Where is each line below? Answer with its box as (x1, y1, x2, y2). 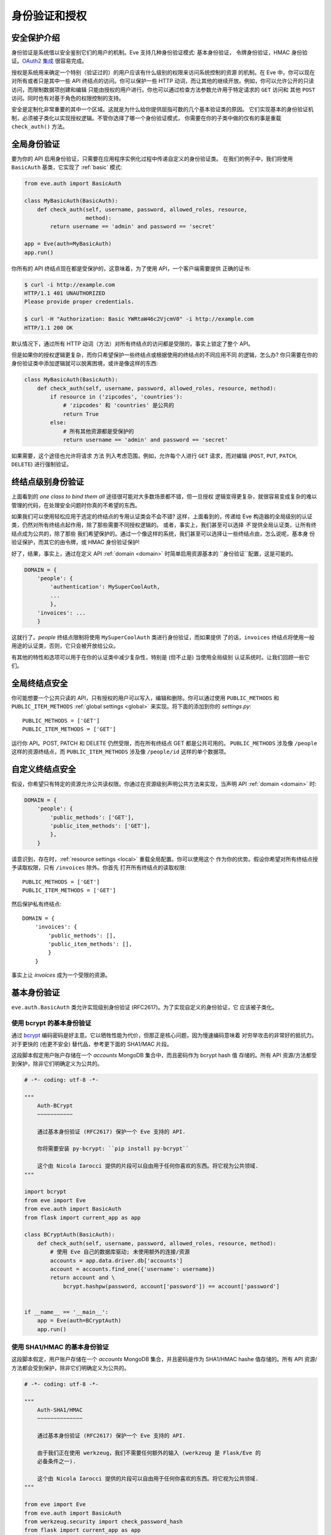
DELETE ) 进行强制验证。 (11, 460, 72, 468)
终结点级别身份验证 (11, 476, 84, 488)
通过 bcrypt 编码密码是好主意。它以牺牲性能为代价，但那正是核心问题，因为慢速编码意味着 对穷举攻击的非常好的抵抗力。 (11, 1032, 317, 1039)
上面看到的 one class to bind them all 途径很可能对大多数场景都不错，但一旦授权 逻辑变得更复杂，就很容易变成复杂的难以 (11, 493, 318, 500)
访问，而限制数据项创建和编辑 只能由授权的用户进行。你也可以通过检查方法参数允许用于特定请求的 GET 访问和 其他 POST (11, 86, 316, 93)
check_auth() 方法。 (11, 123, 69, 130)
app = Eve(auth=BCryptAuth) (37, 1317, 122, 1324)
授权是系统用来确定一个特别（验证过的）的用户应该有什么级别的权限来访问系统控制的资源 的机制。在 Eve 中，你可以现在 (11, 68, 315, 76)
